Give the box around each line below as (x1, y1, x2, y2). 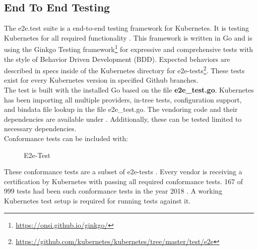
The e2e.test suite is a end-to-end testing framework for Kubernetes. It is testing (4, 23, 249, 33)
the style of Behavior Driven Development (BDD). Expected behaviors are (4, 53, 230, 64)
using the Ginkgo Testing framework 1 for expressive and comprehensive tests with (4, 43, 253, 54)
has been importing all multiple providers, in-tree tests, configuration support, (4, 94, 242, 104)
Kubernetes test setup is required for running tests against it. (4, 196, 191, 206)
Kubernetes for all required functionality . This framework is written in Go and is (4, 32, 253, 43)
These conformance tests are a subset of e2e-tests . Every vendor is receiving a (4, 166, 243, 177)
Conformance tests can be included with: (4, 133, 128, 144)
